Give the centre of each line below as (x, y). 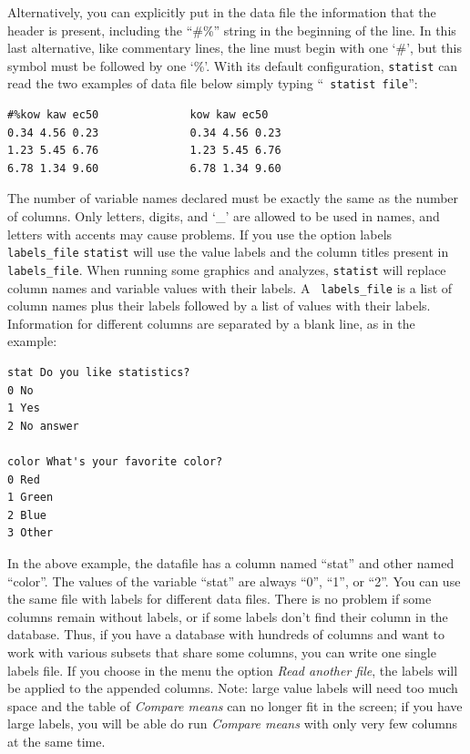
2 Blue (27, 515)
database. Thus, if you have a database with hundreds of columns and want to (226, 634)
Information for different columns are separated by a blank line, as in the (211, 323)
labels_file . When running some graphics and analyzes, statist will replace (227, 269)
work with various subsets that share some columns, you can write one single (222, 652)
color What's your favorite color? (115, 462)
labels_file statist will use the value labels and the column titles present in (228, 252)
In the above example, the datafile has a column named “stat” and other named (231, 563)
